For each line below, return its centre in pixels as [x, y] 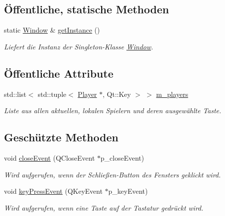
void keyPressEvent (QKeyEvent [53, 191]
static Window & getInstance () [52, 30]
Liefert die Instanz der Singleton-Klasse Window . [79, 46]
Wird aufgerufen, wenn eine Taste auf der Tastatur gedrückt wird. [104, 207]
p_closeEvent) [122, 157]
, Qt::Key [117, 94]
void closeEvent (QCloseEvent [50, 157]
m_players [172, 94]
